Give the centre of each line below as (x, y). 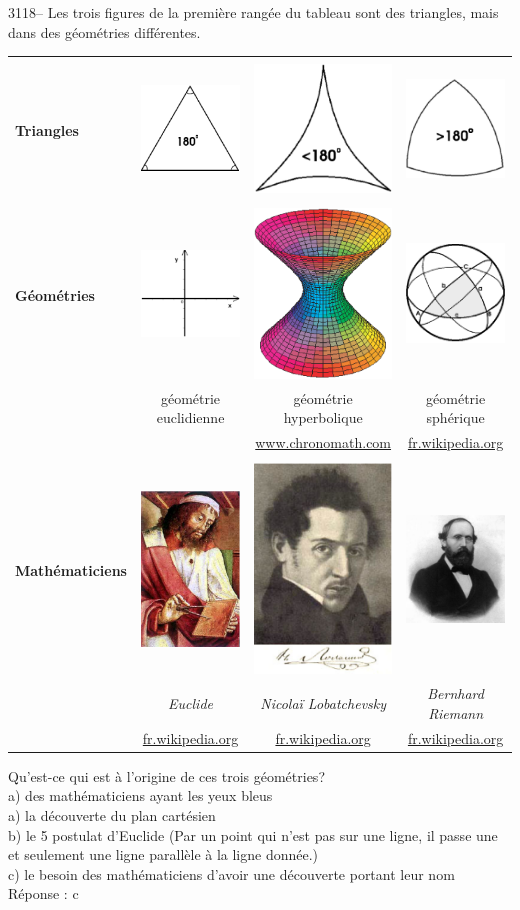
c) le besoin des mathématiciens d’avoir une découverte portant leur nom (231, 873)
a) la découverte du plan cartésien (112, 815)
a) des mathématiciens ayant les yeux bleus (140, 795)
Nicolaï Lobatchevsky (323, 703)
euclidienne (190, 417)
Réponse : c (43, 893)
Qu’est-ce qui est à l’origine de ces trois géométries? (166, 775)
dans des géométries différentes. (104, 31)
